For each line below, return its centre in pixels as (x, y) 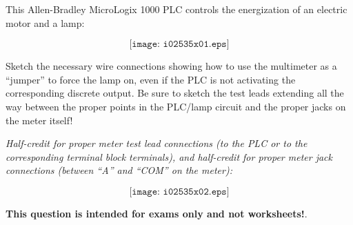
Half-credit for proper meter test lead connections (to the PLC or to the (157, 143)
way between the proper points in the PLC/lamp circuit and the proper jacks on (176, 106)
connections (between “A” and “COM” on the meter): (119, 170)
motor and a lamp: (45, 22)
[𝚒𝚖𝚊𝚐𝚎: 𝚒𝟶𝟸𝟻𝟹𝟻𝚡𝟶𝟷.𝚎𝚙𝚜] (179, 45)
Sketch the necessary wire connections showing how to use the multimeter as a (171, 66)
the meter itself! (39, 120)
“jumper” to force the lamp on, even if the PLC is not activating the (151, 79)
